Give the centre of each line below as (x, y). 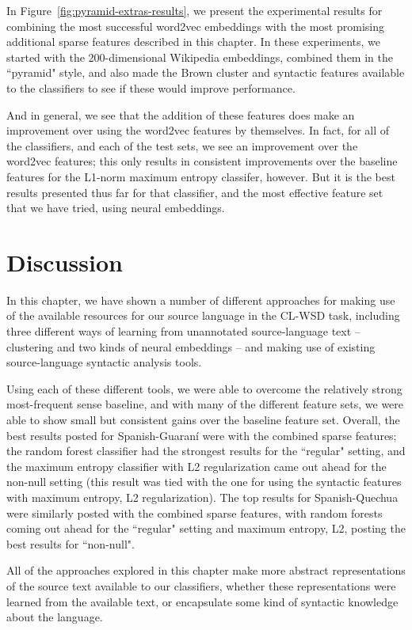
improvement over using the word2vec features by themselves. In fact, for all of (198, 130)
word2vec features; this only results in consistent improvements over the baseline (202, 161)
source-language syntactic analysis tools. (104, 362)
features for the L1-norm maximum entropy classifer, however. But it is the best (201, 176)
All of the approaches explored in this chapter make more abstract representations (206, 570)
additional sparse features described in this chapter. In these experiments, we (194, 42)
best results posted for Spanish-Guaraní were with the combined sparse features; (202, 435)
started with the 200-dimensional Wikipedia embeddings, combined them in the (200, 57)
